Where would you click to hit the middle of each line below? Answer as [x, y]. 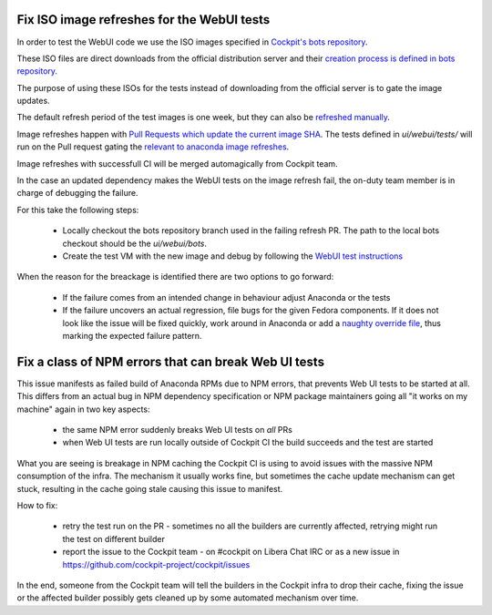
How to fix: [37, 505]
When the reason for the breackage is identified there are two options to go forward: [175, 277]
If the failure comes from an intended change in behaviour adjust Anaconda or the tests [226, 297]
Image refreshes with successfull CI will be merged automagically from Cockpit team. [177, 163]
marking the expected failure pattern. [132, 335]
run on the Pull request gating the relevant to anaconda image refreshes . [153, 147]
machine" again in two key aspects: [83, 409]
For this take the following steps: [78, 210]
